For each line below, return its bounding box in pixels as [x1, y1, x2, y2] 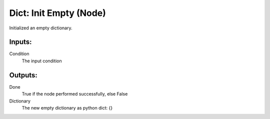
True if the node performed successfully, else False [21, 91, 128, 97]
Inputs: [9, 38, 32, 46]
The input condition [21, 58, 62, 64]
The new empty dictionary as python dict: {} [21, 105, 112, 111]
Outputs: [9, 71, 37, 79]
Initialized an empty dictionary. [9, 25, 72, 31]
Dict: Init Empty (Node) [9, 7, 106, 18]
